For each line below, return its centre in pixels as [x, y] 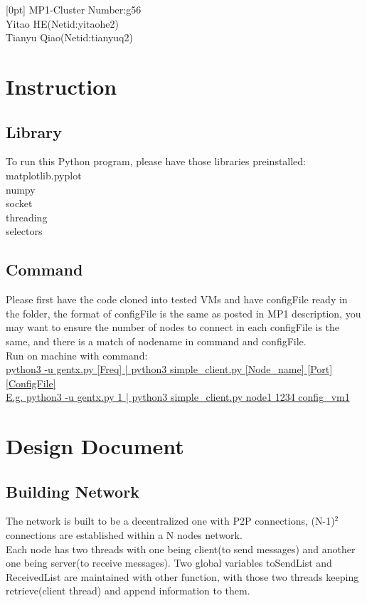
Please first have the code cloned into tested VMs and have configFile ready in [177, 299]
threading [27, 217]
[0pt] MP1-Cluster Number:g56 [74, 9]
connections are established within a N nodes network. [124, 535]
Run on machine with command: [77, 355]
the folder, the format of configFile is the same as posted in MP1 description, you [183, 313]
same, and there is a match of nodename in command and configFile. [156, 341]
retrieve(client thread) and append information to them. [128, 591]
